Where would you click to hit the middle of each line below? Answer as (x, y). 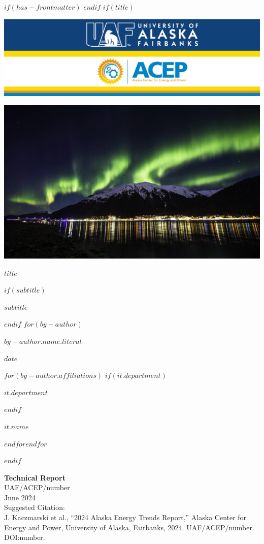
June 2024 (20, 497)
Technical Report (35, 477)
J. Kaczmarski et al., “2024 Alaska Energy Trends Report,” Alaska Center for (125, 517)
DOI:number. (25, 537)
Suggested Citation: (35, 507)
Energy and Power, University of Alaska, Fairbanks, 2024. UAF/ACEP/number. (129, 527)
